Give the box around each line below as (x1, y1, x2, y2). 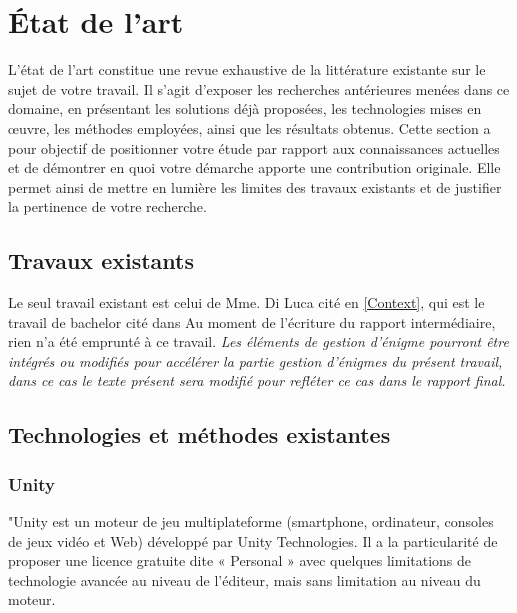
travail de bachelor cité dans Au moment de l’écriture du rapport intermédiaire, (8, 311, 496, 332)
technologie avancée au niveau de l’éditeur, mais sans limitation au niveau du (8, 569, 481, 590)
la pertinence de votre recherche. (8, 196, 207, 217)
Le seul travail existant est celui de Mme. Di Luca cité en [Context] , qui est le (8, 292, 485, 313)
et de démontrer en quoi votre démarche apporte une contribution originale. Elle (8, 157, 501, 178)
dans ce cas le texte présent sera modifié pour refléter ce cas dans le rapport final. (8, 370, 506, 391)
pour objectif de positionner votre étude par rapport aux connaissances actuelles (8, 137, 500, 158)
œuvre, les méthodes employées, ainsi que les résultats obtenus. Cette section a (8, 117, 491, 138)
